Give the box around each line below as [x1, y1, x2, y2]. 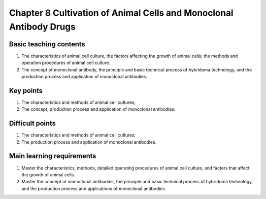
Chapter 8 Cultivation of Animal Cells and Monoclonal [9, 7, 233, 18]
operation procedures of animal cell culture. [21, 60, 110, 66]
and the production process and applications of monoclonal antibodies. [21, 185, 166, 192]
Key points [9, 86, 43, 95]
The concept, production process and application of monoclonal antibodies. [21, 106, 176, 112]
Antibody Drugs [9, 21, 76, 32]
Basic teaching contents [9, 40, 86, 48]
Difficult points [9, 119, 56, 128]
